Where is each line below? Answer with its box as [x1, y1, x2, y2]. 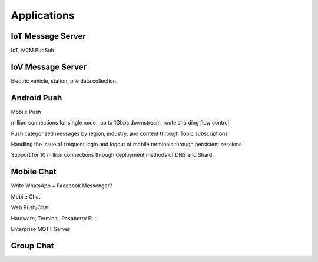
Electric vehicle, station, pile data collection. [11, 77, 118, 85]
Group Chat [11, 241, 54, 251]
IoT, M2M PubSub [11, 47, 54, 54]
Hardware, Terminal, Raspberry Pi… [11, 214, 97, 221]
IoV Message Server [11, 62, 87, 72]
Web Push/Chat [11, 204, 49, 211]
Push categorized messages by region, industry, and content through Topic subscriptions [11, 130, 228, 137]
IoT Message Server [11, 31, 87, 41]
